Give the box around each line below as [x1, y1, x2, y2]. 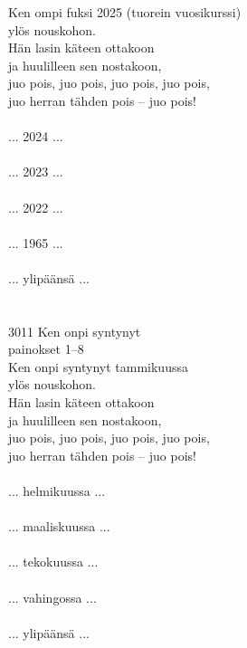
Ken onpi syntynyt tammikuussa [8, 357, 188, 376]
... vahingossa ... [8, 587, 97, 606]
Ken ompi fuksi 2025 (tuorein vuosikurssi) [8, 3, 242, 21]
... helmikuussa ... [8, 481, 106, 500]
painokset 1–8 [8, 339, 84, 358]
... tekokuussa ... [8, 552, 99, 571]
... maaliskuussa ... [8, 517, 110, 536]
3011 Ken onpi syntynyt [8, 321, 141, 340]
